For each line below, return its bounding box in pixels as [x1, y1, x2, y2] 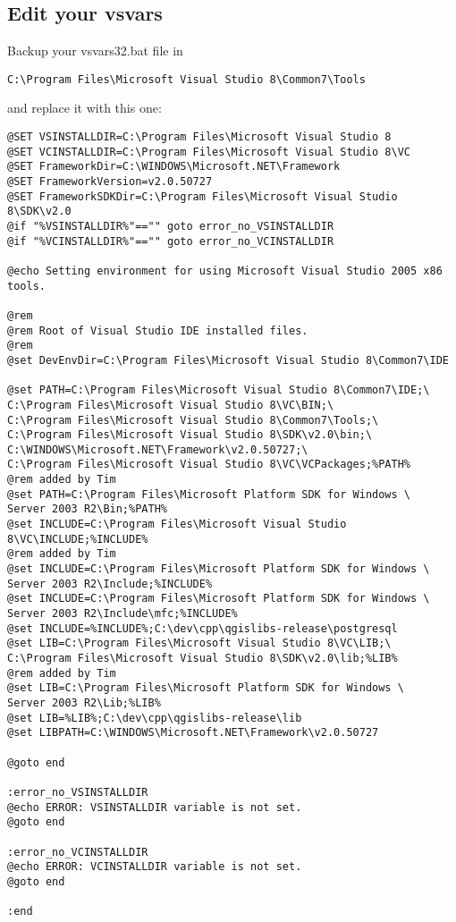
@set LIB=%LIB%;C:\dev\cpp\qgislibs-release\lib [7, 711, 302, 724]
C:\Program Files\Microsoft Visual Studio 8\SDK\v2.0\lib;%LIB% [7, 652, 398, 665]
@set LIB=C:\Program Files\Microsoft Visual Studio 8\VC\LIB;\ [7, 637, 392, 650]
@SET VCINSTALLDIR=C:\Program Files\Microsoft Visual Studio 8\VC [7, 145, 411, 158]
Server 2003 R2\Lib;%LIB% [7, 696, 161, 709]
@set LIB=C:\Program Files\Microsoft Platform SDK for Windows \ [7, 681, 404, 695]
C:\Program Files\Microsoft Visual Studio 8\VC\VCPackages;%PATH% [7, 458, 411, 471]
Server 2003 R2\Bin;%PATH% [7, 503, 167, 516]
